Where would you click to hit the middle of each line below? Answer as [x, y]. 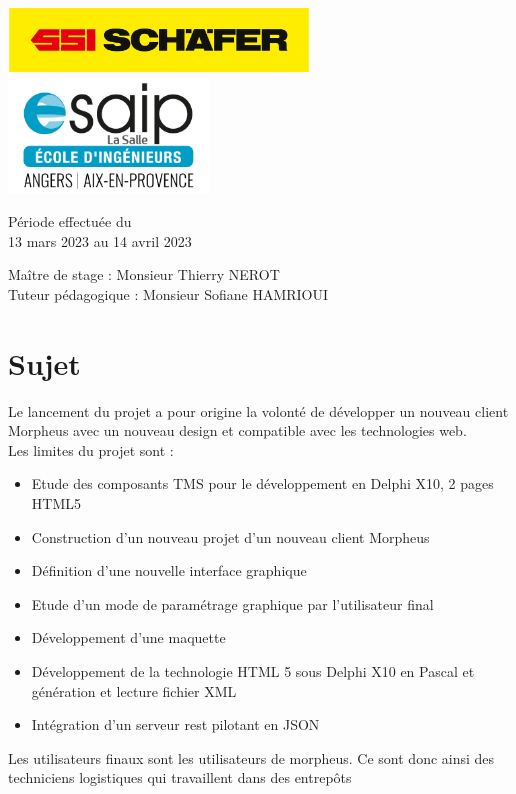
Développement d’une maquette [128, 637]
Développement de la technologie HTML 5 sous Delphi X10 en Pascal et [253, 671]
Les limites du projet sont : [91, 449]
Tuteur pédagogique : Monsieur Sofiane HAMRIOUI [168, 293]
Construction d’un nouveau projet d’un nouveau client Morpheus [230, 536]
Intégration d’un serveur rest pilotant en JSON [175, 724]
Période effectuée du [70, 221]
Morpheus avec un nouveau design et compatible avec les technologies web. [237, 430]
